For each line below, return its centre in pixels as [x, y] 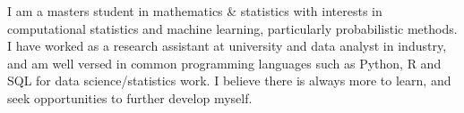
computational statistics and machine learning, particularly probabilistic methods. [232, 28]
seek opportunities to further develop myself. [130, 97]
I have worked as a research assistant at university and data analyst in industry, [227, 46]
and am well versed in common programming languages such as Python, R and [224, 63]
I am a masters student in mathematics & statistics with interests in [195, 11]
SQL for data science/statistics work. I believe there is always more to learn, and [229, 81]
